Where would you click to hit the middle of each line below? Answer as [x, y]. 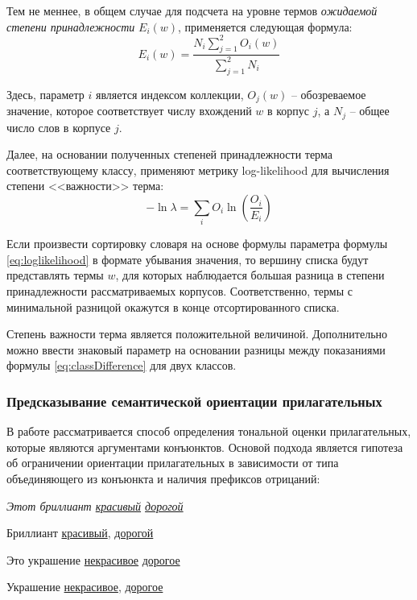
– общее [370, 111]
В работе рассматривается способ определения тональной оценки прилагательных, [209, 431]
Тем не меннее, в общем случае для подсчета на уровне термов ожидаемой [192, 10]
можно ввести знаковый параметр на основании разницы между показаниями [196, 349]
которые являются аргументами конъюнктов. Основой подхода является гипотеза [205, 447]
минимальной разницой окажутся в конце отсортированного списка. [173, 306]
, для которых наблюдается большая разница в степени [250, 275]
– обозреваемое [328, 94]
